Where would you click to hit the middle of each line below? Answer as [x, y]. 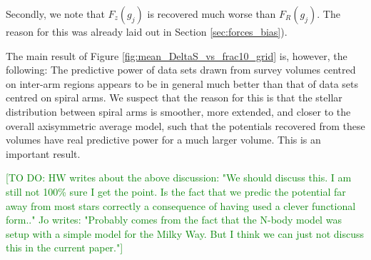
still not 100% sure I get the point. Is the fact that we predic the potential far [176, 191]
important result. [43, 153]
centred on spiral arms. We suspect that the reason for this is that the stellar [174, 97]
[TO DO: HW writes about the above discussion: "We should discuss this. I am [179, 177]
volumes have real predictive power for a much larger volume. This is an [163, 140]
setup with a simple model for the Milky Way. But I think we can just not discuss [185, 233]
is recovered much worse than [212, 14]
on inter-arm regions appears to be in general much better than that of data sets [182, 83]
